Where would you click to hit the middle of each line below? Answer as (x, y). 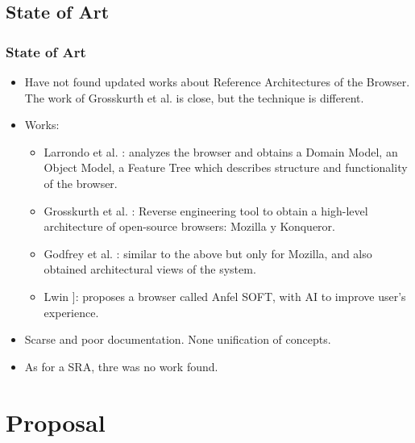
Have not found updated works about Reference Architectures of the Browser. (217, 81)
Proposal (56, 422)
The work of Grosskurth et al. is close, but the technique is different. (194, 97)
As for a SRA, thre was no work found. (121, 366)
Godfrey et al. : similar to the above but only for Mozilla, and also (208, 253)
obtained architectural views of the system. (150, 269)
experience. (71, 312)
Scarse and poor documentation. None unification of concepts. (178, 339)
